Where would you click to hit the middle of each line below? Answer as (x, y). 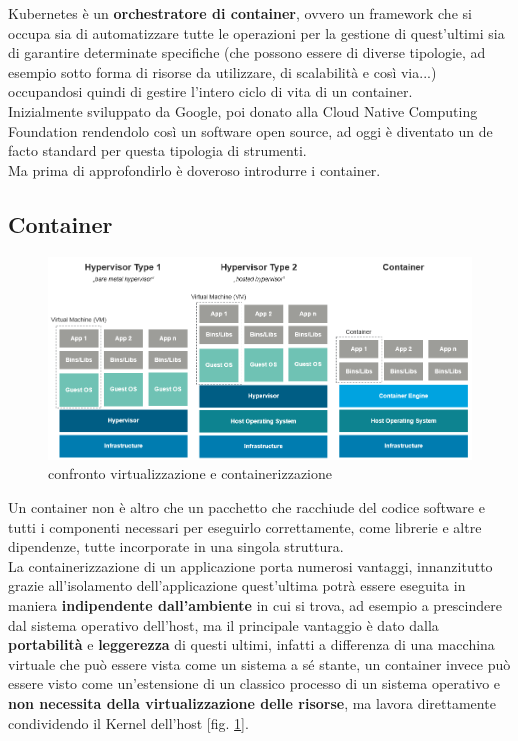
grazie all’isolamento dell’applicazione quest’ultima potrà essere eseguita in (237, 585)
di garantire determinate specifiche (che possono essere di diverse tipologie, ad (247, 52)
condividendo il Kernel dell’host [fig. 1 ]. (128, 722)
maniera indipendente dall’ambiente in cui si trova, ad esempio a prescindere (255, 605)
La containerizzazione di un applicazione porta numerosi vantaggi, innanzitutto (250, 565)
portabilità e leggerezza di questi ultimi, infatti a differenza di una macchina (251, 644)
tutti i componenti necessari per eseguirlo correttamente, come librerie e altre (245, 526)
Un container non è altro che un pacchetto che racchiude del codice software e (246, 507)
